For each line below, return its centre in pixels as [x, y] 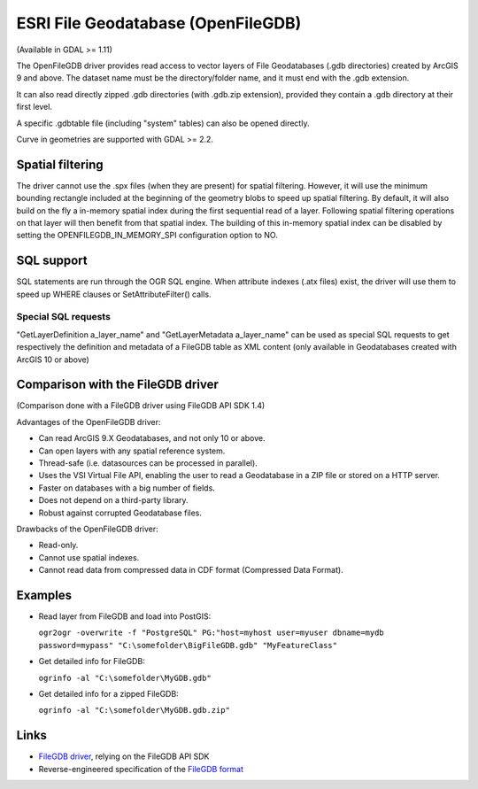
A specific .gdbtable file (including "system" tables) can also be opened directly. [163, 123]
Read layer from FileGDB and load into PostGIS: [125, 616]
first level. [35, 107]
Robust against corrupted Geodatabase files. [120, 513]
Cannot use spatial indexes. [89, 557]
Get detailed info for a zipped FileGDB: [108, 694]
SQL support [52, 261]
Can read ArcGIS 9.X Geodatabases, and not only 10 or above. [152, 438]
